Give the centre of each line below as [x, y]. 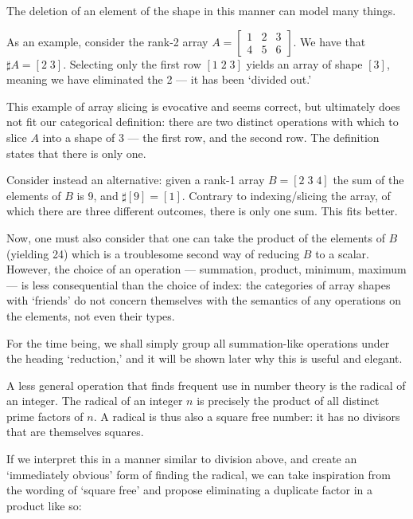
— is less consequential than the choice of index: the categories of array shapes [199, 284]
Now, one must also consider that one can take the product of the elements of [196, 237]
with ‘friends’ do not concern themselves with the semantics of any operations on [204, 300]
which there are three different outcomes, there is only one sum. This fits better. [202, 211]
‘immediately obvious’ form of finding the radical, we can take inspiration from [199, 474]
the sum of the [368, 180]
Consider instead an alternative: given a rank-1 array [136, 180]
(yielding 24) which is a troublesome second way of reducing [153, 253]
